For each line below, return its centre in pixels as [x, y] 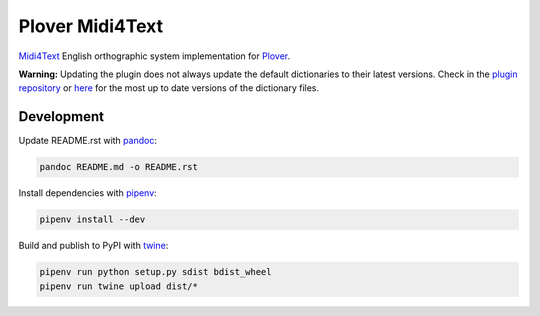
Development [61, 116]
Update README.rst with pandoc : [87, 141]
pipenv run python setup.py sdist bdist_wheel [155, 272]
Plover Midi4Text [91, 26]
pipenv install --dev [92, 219]
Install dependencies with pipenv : [87, 193]
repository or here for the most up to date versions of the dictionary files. [169, 88]
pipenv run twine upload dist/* [119, 286]
